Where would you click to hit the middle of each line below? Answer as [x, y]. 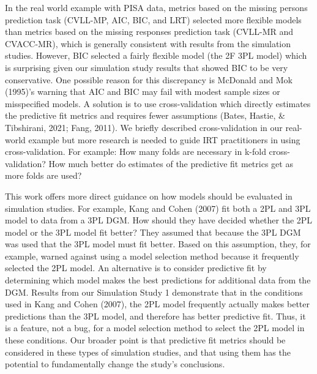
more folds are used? [43, 175]
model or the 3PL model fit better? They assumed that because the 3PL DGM [153, 232]
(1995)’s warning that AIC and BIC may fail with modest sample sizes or [143, 92]
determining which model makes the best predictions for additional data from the [158, 280]
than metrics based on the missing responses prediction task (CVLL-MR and [149, 32]
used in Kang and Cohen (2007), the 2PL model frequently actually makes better [158, 304]
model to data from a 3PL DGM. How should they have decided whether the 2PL [159, 220]
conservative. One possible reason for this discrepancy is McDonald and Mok [149, 79]
